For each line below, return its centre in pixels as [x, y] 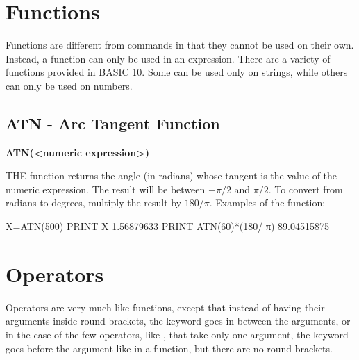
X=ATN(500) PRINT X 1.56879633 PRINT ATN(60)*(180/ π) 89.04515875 [167, 226]
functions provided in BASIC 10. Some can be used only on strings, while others [177, 72]
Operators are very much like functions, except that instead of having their [165, 307]
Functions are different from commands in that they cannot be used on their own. [180, 45]
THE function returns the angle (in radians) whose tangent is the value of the [172, 175]
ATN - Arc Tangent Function [113, 123]
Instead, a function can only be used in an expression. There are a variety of [168, 58]
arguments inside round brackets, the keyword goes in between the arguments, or [178, 321]
